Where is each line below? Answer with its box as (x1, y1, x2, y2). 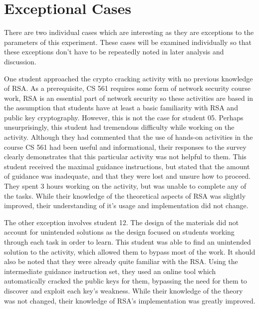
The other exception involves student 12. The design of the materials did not (4, 217, 239, 227)
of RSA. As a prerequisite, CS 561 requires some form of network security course (4, 83, 251, 93)
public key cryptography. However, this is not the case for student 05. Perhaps (4, 112, 244, 122)
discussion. (4, 56, 36, 66)
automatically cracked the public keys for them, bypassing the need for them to (4, 276, 247, 286)
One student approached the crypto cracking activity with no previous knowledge (4, 73, 253, 83)
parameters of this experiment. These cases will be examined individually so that (4, 36, 252, 47)
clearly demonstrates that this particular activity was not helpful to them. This (4, 151, 247, 162)
